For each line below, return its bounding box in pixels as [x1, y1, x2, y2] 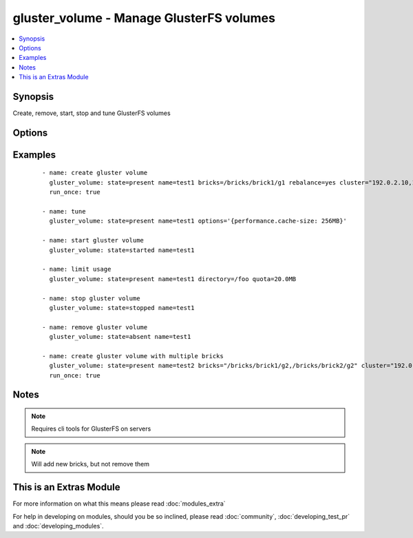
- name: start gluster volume [42, 236, 145, 245]
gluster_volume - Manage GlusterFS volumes [12, 10, 275, 25]
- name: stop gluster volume [42, 294, 140, 302]
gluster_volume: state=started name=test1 [49, 246, 195, 254]
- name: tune [42, 207, 86, 215]
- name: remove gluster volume [42, 323, 148, 331]
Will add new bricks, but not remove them [31, 460, 149, 468]
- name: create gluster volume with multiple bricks [42, 352, 224, 360]
